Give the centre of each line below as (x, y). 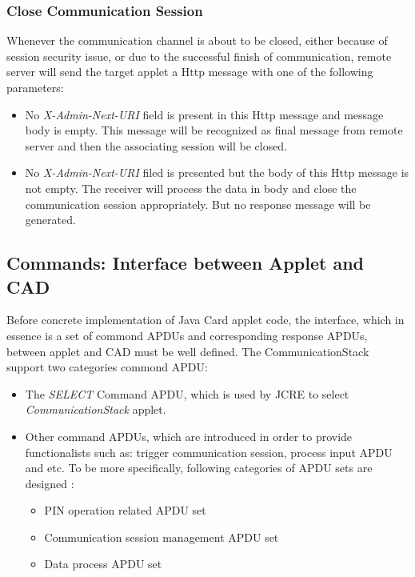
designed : (50, 483)
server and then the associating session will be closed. (156, 145)
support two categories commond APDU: (107, 367)
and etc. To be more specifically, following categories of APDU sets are (199, 468)
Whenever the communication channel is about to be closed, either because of (197, 40)
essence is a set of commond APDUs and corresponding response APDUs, (187, 335)
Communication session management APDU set (162, 537)
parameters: (35, 87)
